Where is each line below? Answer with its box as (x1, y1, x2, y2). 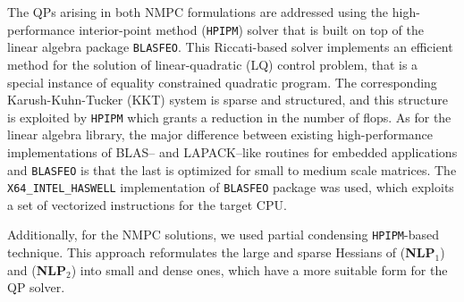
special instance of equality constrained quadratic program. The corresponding (7, 72, 437, 91)
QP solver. (7, 278, 65, 297)
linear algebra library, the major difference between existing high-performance (7, 125, 434, 144)
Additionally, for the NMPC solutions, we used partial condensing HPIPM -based (7, 225, 439, 244)
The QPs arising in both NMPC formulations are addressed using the (7, 3, 389, 21)
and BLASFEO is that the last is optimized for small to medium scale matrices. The (7, 160, 457, 179)
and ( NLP (7, 260, 66, 279)
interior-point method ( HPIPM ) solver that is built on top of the (79, 20, 424, 38)
